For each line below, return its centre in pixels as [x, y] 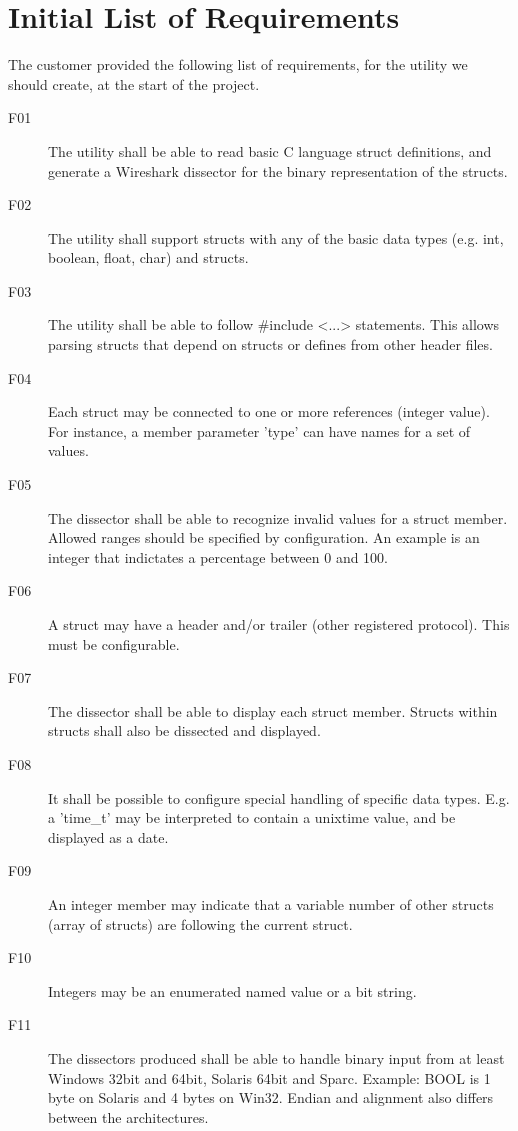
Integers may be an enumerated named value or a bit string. [232, 990]
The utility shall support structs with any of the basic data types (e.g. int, [276, 237]
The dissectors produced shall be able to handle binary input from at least [276, 1057]
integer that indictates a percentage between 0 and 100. [218, 556]
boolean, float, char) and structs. [148, 257]
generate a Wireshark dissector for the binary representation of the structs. [278, 170]
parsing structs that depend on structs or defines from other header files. [270, 344]
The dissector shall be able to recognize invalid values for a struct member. [278, 517]
